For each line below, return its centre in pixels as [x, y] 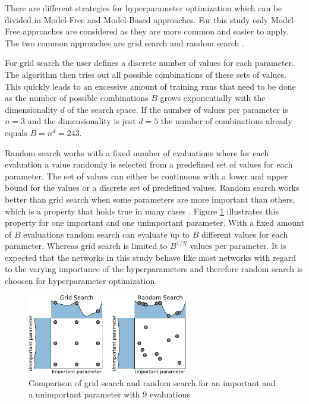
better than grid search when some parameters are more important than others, [150, 199]
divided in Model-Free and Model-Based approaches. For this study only [137, 19]
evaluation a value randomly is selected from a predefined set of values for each [149, 164]
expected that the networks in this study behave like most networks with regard [151, 257]
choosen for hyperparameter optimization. [81, 281]
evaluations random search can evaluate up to [107, 234]
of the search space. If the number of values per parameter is [178, 109]
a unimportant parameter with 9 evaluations [110, 394]
